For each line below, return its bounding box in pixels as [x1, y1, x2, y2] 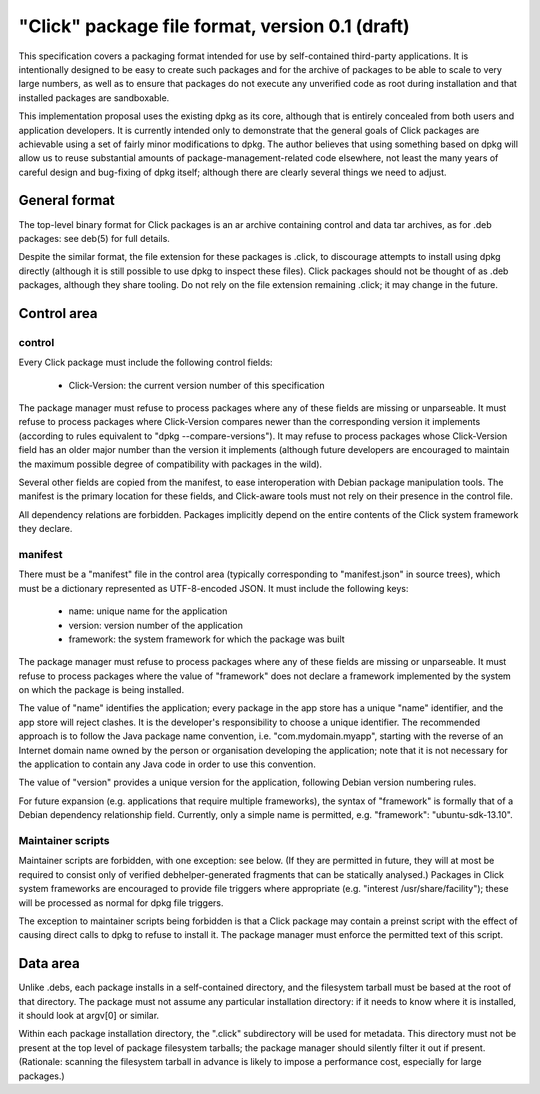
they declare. [18, 523, 73, 535]
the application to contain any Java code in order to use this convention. [18, 758, 317, 770]
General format [18, 192, 115, 209]
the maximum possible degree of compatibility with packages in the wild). [18, 458, 323, 470]
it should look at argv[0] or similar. [18, 1009, 160, 1021]
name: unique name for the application [68, 605, 228, 617]
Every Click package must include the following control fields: [18, 356, 274, 369]
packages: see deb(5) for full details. [18, 232, 170, 244]
